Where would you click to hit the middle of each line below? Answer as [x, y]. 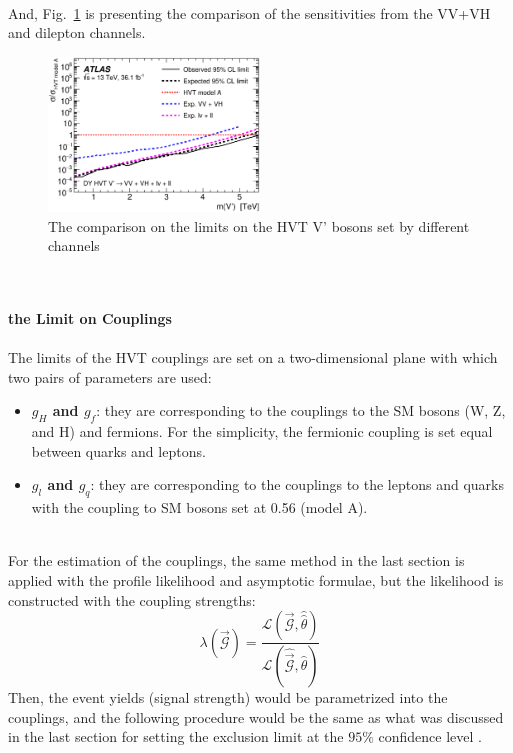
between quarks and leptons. [118, 450]
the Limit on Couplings [90, 318]
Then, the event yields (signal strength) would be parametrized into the [228, 697]
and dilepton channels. [77, 32]
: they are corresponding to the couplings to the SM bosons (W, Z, [301, 410]
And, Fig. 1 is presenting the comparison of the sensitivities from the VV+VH [249, 12]
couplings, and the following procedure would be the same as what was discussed [256, 716]
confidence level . [430, 736]
